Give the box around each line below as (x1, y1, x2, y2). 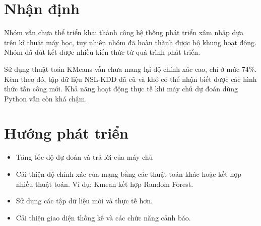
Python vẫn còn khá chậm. (4, 93, 87, 103)
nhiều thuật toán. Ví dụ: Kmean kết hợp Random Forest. (16, 178, 193, 189)
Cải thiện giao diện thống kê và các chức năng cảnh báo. (16, 212, 191, 222)
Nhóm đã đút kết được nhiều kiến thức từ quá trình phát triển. (4, 47, 201, 57)
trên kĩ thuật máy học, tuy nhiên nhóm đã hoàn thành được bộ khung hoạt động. (4, 37, 257, 47)
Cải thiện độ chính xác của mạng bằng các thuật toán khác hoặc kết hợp (16, 169, 242, 179)
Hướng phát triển (4, 123, 128, 143)
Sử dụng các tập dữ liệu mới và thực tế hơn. (16, 195, 153, 206)
